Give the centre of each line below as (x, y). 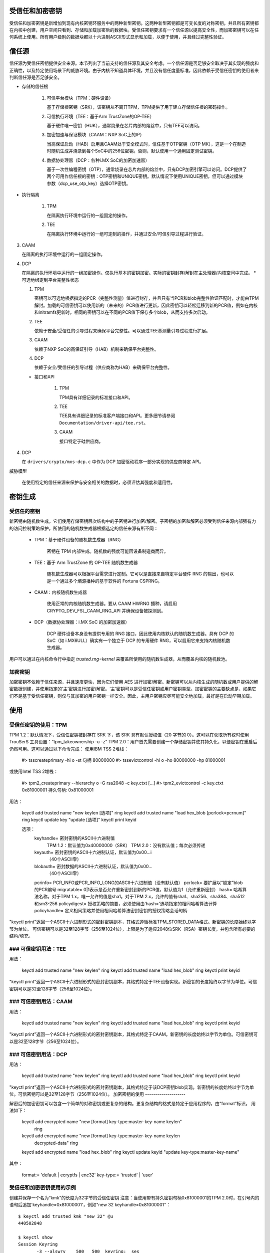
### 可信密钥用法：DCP (38, 1054)
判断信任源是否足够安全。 (35, 77)
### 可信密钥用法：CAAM (41, 1001)
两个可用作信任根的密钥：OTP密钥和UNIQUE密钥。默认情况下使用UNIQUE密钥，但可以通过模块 (145, 176)
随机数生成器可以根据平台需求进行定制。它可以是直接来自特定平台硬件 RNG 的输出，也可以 (140, 574)
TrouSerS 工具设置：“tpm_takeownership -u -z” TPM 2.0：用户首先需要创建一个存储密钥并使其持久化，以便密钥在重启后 (133, 742)
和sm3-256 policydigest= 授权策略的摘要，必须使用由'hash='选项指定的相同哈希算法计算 (126, 903)
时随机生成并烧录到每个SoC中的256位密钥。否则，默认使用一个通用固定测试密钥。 (132, 151)
